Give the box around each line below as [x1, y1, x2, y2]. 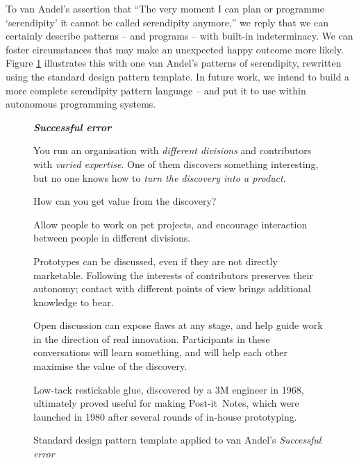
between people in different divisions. [33, 230, 191, 245]
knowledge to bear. [33, 294, 114, 309]
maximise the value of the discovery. [33, 359, 187, 373]
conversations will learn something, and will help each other [33, 345, 287, 360]
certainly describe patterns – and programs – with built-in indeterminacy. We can [6, 28, 353, 43]
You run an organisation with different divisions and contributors [33, 143, 312, 158]
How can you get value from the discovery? [33, 194, 217, 208]
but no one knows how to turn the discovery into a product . [33, 170, 286, 185]
